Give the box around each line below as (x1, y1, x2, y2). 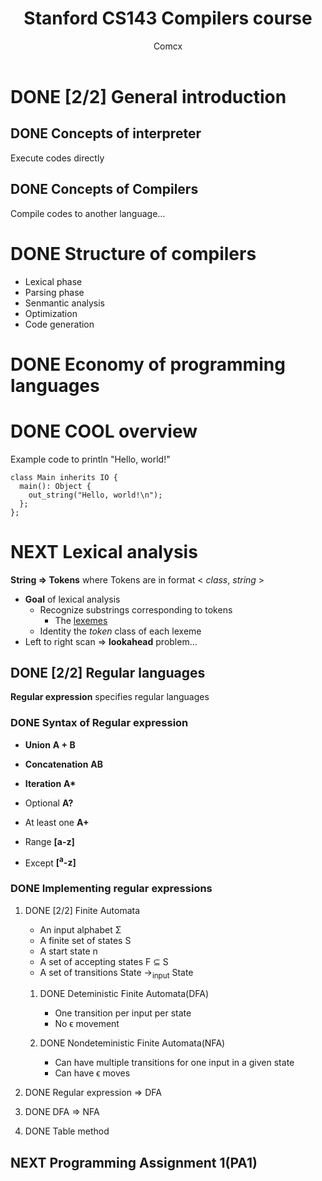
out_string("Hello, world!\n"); (28, 490, 163, 500)
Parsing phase (24, 286, 85, 298)
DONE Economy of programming (10, 353, 286, 376)
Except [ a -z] (24, 855, 77, 869)
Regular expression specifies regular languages (10, 691, 210, 703)
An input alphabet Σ (39, 923, 122, 936)
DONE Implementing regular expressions (10, 882, 213, 896)
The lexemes (54, 614, 108, 626)
